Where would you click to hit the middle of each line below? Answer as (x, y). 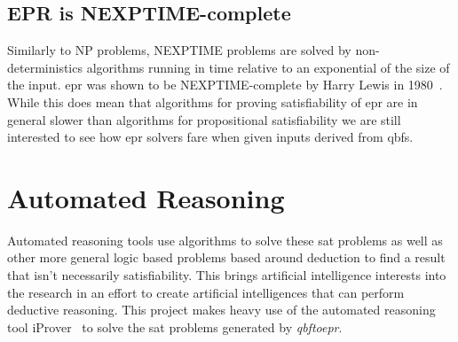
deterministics (45, 67)
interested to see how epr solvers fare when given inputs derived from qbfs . (210, 137)
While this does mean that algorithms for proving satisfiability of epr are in (213, 101)
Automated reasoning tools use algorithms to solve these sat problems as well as (225, 240)
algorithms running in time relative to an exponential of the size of (268, 67)
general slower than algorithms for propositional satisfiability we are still (204, 119)
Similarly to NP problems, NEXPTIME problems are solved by (179, 50)
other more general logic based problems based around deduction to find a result (226, 257)
